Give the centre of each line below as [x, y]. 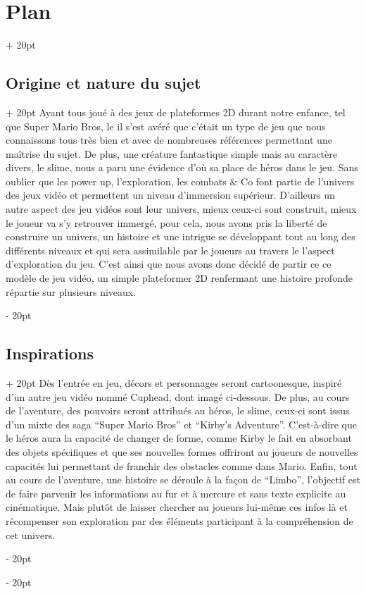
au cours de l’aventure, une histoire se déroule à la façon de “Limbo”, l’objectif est [183, 479]
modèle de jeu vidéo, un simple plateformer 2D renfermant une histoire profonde [179, 278]
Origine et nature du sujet [103, 83]
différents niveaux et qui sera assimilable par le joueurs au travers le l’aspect [170, 250]
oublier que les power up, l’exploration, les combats [116, 181]
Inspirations [50, 353]
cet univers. [31, 534]
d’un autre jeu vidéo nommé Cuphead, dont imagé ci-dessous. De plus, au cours [178, 396]
